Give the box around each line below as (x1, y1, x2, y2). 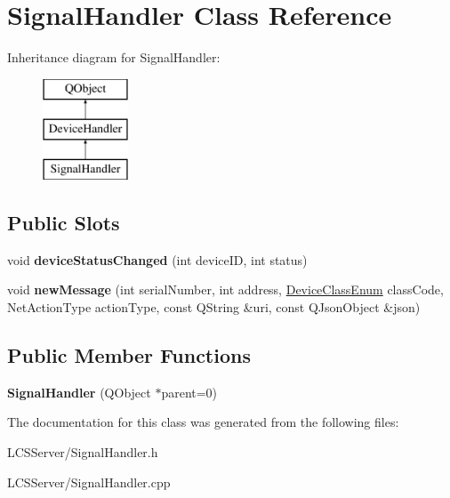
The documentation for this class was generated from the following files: (7, 413, 399, 431)
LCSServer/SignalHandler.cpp (7, 472, 171, 491)
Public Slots (7, 209, 120, 237)
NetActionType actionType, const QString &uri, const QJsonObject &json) (7, 298, 421, 317)
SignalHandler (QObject (7, 382, 151, 401)
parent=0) (161, 382, 218, 401)
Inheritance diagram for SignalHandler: (7, 48, 221, 67)
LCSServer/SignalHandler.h (7, 443, 158, 462)
